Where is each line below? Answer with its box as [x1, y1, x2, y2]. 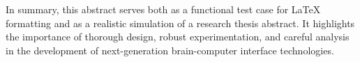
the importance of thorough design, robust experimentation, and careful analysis [6, 29, 350, 44]
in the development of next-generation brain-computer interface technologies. [6, 42, 334, 57]
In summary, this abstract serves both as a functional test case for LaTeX [6, 2, 321, 16]
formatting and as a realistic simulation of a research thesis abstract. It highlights [6, 15, 355, 30]
